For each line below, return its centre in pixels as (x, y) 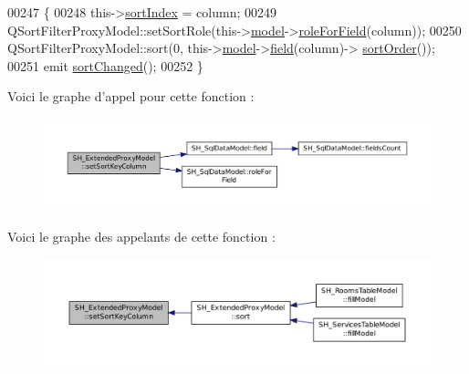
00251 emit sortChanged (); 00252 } (105, 65)
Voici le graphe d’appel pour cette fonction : (131, 96)
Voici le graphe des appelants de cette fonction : (141, 236)
